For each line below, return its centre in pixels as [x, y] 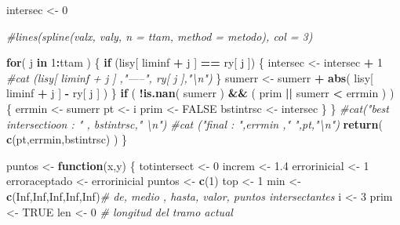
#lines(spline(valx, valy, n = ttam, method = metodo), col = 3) [160, 36]
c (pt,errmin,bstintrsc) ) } [67, 139]
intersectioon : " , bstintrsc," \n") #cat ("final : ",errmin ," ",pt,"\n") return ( [195, 123]
